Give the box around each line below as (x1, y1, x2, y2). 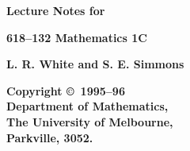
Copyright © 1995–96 (6, 82, 125, 99)
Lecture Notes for (6, 2, 105, 18)
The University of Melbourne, (6, 113, 173, 130)
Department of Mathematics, (6, 98, 169, 114)
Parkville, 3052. (6, 129, 93, 145)
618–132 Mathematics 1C (6, 29, 147, 45)
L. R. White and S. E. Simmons (6, 56, 184, 72)
